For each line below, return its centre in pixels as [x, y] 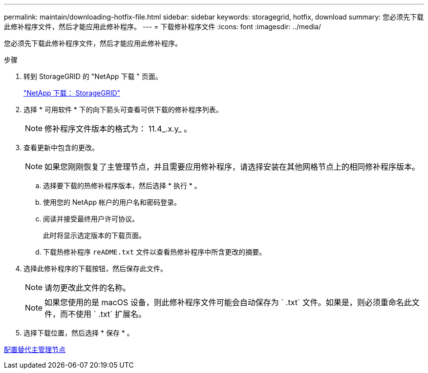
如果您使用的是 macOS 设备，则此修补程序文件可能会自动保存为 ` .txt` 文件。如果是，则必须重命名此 [228, 302]
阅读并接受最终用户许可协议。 [91, 219]
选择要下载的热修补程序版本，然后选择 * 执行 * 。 [122, 186]
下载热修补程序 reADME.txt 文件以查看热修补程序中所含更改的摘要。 [155, 252]
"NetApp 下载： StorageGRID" [72, 93]
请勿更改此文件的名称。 [88, 288]
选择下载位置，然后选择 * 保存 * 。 [79, 333]
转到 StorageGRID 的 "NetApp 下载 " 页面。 [93, 76]
